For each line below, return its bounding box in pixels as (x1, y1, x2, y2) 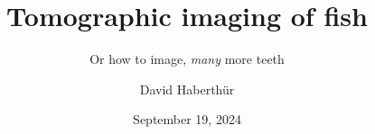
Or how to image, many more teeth (89, 49, 285, 68)
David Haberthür (139, 79, 235, 98)
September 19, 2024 (133, 110, 241, 129)
